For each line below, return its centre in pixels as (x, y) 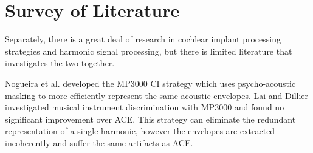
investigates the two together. (60, 63)
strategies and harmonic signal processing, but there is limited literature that (149, 51)
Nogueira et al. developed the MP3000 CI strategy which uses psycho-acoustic (150, 83)
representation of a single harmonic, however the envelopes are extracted (140, 131)
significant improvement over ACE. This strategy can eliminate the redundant (150, 119)
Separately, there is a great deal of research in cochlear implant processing (143, 39)
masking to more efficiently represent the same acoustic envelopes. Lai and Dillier (157, 95)
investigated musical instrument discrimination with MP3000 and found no (145, 107)
